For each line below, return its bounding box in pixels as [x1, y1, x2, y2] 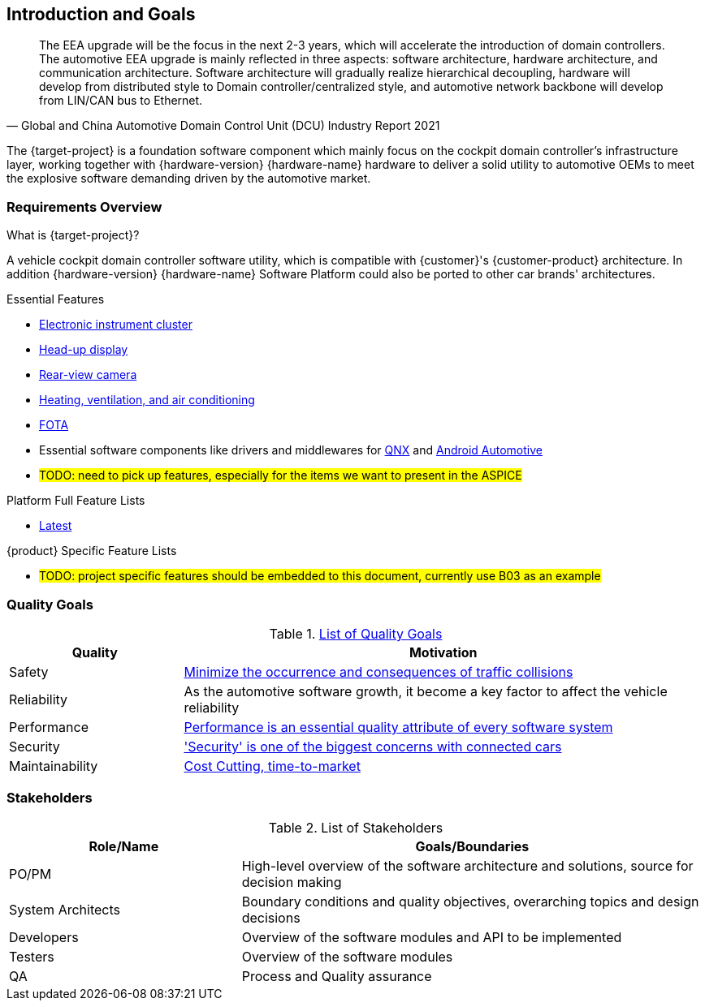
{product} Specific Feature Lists [6, 544, 177, 558]
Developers [9, 928, 79, 945]
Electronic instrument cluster [39, 317, 192, 332]
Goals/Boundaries [415, 837, 530, 854]
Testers [9, 948, 54, 965]
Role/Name [89, 837, 159, 854]
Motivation [409, 643, 478, 661]
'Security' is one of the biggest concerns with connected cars [184, 738, 562, 755]
